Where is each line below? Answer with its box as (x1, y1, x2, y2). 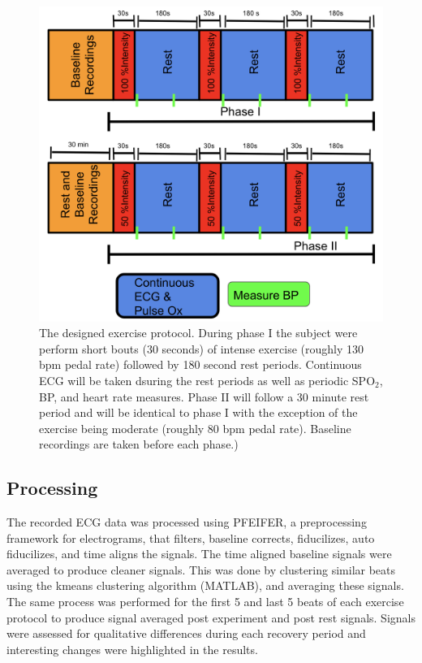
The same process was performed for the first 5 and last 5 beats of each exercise (6, 593, 404, 610)
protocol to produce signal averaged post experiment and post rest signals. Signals (6, 609, 416, 626)
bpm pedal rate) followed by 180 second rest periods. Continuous (39, 356, 362, 373)
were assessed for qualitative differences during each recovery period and (6, 625, 366, 642)
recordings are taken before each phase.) (39, 435, 239, 453)
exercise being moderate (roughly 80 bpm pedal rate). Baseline (39, 419, 351, 436)
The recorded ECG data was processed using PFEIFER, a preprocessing (6, 513, 367, 531)
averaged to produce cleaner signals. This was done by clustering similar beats (6, 561, 396, 578)
